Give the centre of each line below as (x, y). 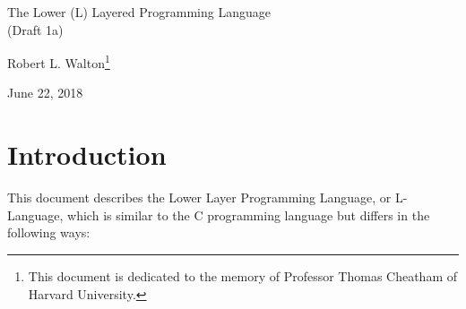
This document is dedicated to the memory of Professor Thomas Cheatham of (243, 275)
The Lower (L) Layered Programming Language (139, 12)
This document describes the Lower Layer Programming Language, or (199, 197)
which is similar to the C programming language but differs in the (249, 215)
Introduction (87, 154)
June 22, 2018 (45, 93)
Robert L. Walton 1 (59, 61)
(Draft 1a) (35, 29)
